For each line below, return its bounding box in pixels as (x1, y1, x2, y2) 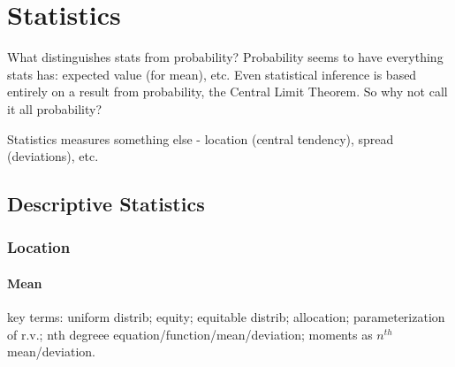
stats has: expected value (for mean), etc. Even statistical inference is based (7, 65, 417, 83)
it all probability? (7, 99, 102, 118)
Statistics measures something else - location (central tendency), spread (7, 129, 394, 148)
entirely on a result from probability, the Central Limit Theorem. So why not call (7, 82, 448, 101)
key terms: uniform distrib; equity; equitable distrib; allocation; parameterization (7, 308, 445, 326)
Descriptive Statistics (7, 190, 205, 218)
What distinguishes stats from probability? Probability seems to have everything (7, 48, 444, 66)
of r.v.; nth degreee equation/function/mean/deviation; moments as (7, 325, 373, 343)
